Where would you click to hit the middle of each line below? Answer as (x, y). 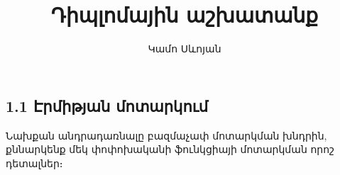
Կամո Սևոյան (185, 49)
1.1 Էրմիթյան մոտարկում (107, 105)
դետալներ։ (34, 163)
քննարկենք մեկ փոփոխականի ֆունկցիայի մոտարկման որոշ (170, 149)
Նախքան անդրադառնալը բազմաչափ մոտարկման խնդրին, (166, 135)
